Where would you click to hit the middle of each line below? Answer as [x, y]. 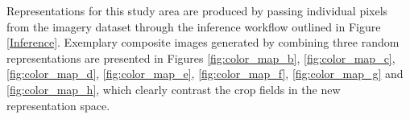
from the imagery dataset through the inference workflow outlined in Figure [194, 26]
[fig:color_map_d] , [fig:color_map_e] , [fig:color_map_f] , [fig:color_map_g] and [205, 74]
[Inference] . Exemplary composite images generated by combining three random [203, 42]
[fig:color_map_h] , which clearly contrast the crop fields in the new [174, 89]
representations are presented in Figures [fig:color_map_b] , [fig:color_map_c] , [201, 57]
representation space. [58, 105]
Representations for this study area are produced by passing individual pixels [197, 10]
